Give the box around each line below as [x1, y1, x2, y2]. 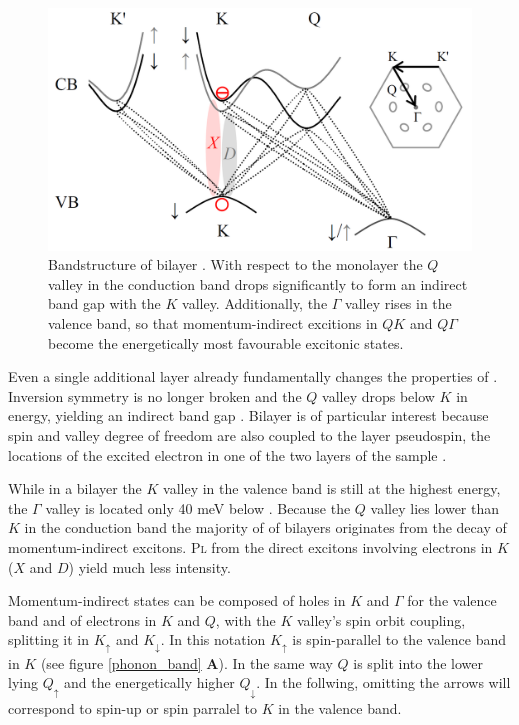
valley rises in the [345, 293, 452, 314]
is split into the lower [353, 652, 483, 673]
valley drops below [322, 385, 435, 406]
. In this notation [160, 629, 266, 650]
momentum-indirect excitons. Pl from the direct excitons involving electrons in [8, 536, 493, 557]
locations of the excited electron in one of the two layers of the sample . [8, 444, 447, 465]
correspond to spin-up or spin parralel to [8, 698, 257, 719]
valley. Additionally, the [182, 293, 328, 314]
